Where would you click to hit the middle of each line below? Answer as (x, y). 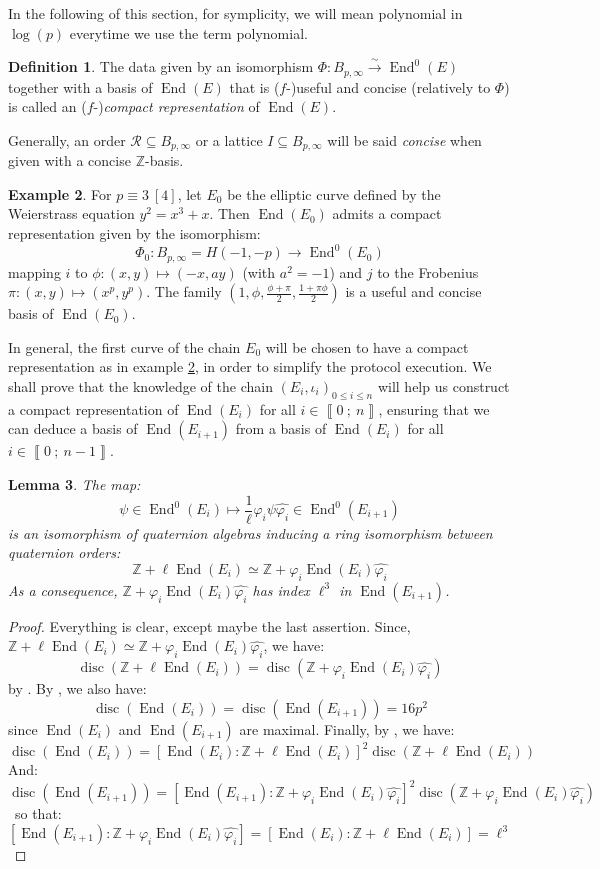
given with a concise (69, 160)
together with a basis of (80, 86)
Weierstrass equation (71, 213)
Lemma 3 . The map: (74, 483)
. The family (184, 291)
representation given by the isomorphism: (134, 233)
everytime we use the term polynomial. (188, 32)
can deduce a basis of (73, 428)
